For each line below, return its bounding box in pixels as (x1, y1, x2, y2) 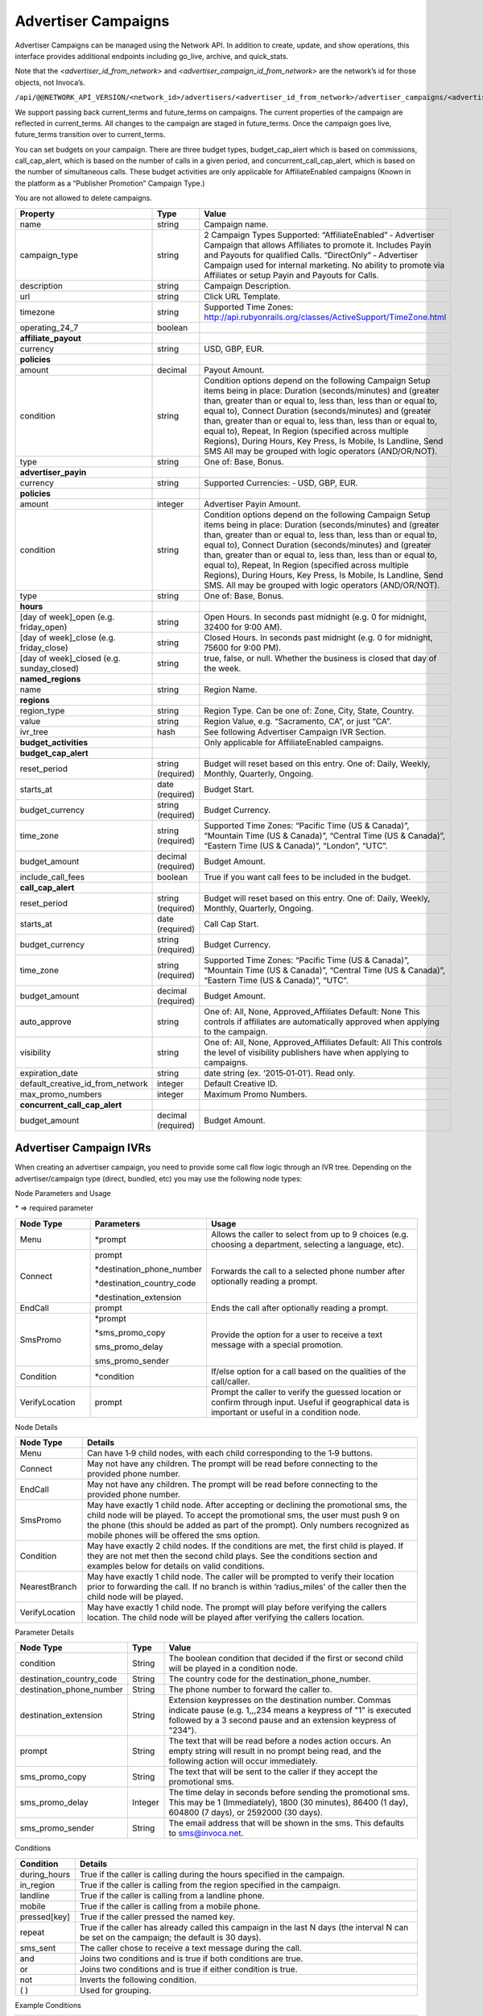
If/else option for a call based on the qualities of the (210, 1365, 407, 1377)
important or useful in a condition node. (210, 1406, 361, 1418)
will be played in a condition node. (168, 1663, 298, 1674)
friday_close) (19, 642, 68, 653)
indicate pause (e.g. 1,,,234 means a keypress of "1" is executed (168, 1705, 411, 1716)
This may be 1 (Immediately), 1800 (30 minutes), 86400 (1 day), (168, 1797, 409, 1808)
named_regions (19, 673, 81, 685)
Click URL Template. (204, 290, 281, 302)
